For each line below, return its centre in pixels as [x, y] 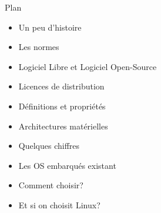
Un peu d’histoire [50, 27]
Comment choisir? [51, 185]
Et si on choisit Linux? [59, 204]
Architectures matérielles [63, 126]
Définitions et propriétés [62, 106]
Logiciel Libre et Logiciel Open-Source [88, 66]
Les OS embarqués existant [67, 165]
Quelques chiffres [49, 146]
